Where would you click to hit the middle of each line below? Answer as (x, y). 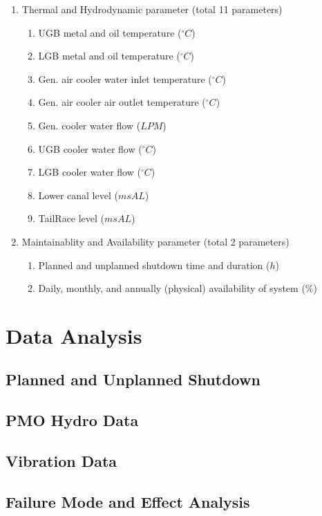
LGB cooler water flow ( (89, 172)
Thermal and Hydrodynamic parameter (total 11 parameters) (152, 9)
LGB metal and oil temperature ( (109, 56)
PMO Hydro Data (72, 420)
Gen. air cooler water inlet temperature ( (125, 79)
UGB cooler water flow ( (90, 148)
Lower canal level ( (78, 195)
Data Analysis (74, 335)
